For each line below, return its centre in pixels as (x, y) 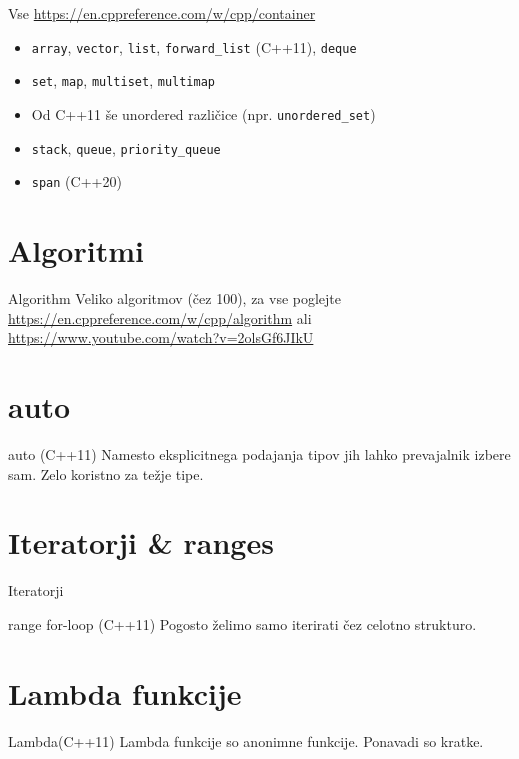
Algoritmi (76, 250)
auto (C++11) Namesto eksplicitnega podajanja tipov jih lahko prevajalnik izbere (259, 453)
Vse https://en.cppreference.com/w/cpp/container (162, 13)
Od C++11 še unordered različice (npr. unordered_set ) (203, 113)
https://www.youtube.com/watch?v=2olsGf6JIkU (161, 337)
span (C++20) (76, 181)
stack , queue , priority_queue (126, 147)
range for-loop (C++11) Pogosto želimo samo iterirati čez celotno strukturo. (242, 623)
